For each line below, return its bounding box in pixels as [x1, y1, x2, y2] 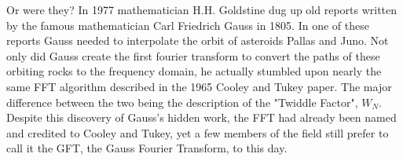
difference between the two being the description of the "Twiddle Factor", [6, 93, 358, 110]
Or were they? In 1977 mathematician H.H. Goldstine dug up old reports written [6, 2, 398, 17]
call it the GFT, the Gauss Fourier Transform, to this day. [6, 140, 288, 156]
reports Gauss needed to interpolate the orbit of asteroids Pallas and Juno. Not [6, 32, 389, 49]
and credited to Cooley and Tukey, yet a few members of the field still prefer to [6, 124, 389, 141]
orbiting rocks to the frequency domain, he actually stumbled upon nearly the [6, 63, 382, 79]
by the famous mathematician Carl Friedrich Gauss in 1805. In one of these [6, 16, 369, 33]
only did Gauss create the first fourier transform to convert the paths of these [6, 47, 380, 64]
